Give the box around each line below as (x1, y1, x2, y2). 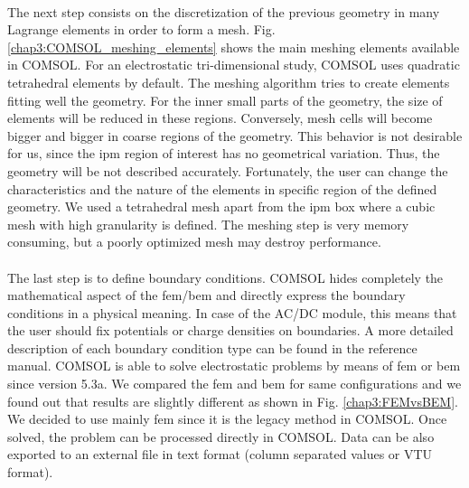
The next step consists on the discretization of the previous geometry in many (7, 2, 440, 21)
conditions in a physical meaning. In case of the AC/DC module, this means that (7, 303, 457, 322)
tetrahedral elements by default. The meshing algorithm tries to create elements (7, 72, 450, 91)
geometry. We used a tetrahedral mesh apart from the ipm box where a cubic (7, 197, 436, 216)
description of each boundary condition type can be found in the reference (7, 338, 417, 357)
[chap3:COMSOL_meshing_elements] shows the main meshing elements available (7, 37, 460, 56)
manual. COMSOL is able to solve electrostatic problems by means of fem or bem (7, 356, 461, 375)
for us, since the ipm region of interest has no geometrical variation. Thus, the (7, 144, 440, 163)
